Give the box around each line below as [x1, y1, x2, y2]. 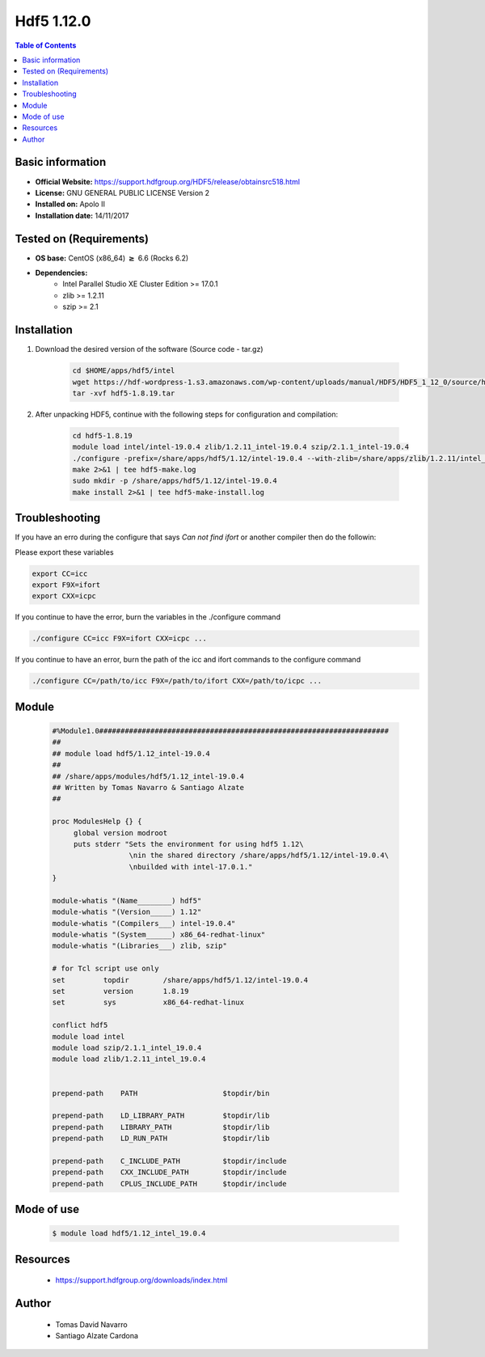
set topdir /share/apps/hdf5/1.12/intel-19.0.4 [52, 975, 309, 984]
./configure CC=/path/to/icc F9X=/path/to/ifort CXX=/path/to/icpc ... [32, 676, 323, 686]
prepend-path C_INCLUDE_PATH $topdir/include [52, 1156, 287, 1165]
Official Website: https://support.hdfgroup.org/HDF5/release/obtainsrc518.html [35, 176, 301, 186]
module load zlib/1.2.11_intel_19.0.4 [52, 1055, 206, 1063]
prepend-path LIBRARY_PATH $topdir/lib [52, 1122, 270, 1131]
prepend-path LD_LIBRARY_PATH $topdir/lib [52, 1111, 270, 1120]
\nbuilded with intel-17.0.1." [129, 862, 253, 871]
